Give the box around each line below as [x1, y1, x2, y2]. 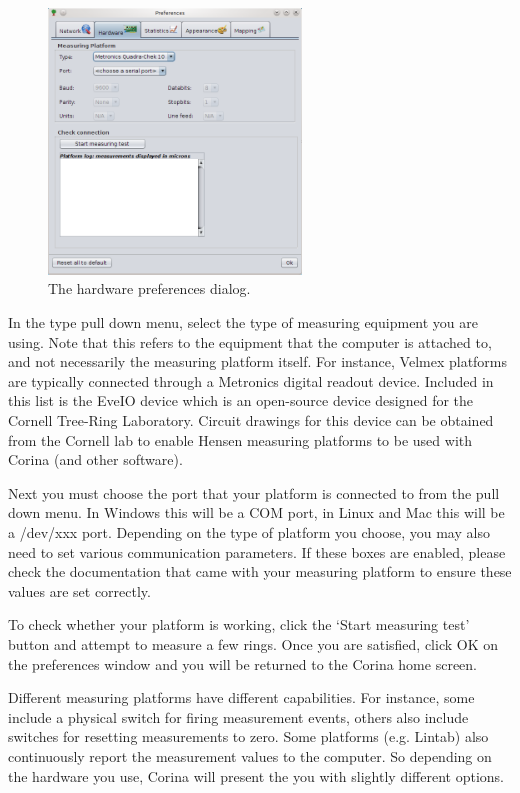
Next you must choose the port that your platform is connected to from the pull [8, 482, 500, 503]
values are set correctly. [8, 580, 151, 601]
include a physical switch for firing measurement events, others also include [8, 706, 469, 727]
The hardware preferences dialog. [48, 278, 251, 299]
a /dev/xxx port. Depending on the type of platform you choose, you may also [8, 522, 490, 543]
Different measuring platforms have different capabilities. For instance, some [8, 687, 475, 708]
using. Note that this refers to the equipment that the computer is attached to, [8, 331, 492, 352]
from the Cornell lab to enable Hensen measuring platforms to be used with [8, 429, 473, 450]
